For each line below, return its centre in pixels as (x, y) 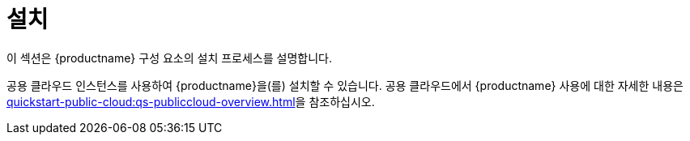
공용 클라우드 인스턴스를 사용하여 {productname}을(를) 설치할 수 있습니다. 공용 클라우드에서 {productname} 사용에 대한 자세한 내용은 (345, 85)
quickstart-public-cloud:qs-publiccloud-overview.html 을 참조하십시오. (191, 101)
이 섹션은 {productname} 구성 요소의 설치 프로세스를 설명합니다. (170, 58)
